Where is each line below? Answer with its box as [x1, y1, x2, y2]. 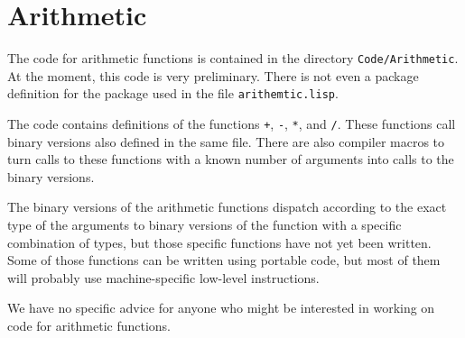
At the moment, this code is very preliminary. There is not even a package [7, 66, 419, 85]
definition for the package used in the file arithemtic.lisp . [7, 84, 339, 103]
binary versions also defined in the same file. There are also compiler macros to [7, 132, 445, 151]
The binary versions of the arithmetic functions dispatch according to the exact [7, 197, 447, 216]
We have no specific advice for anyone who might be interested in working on [7, 298, 435, 317]
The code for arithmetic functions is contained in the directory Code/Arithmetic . [7, 49, 459, 68]
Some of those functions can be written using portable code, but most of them [7, 251, 441, 269]
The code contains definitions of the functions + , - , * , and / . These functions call [7, 114, 456, 133]
